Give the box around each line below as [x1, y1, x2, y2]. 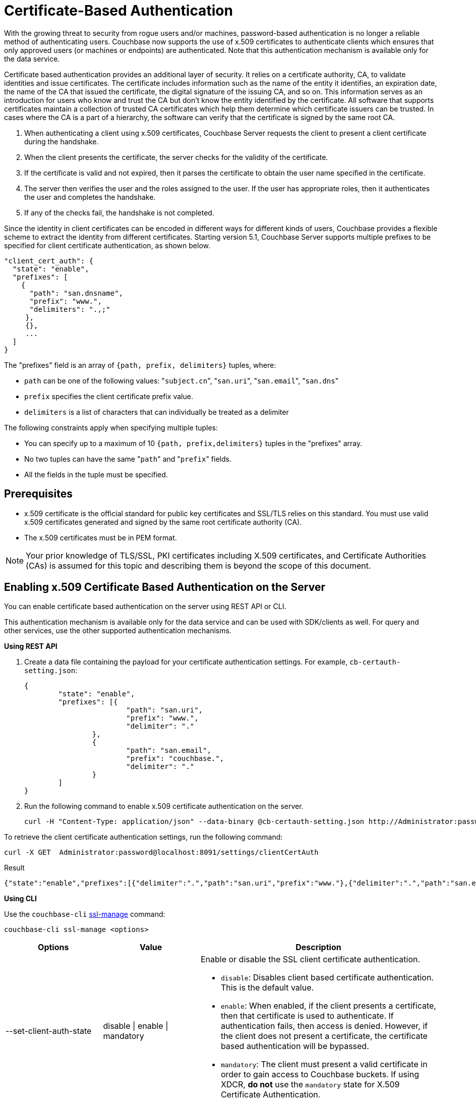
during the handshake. [24, 137, 99, 146]
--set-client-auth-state [6, 1026, 92, 1036]
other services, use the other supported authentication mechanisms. [4, 626, 231, 635]
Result [4, 863, 25, 872]
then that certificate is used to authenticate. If [220, 1011, 394, 1021]
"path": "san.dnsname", [29, 289, 124, 297]
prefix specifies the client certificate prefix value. [24, 392, 193, 401]
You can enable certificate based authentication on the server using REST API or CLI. [4, 602, 286, 611]
